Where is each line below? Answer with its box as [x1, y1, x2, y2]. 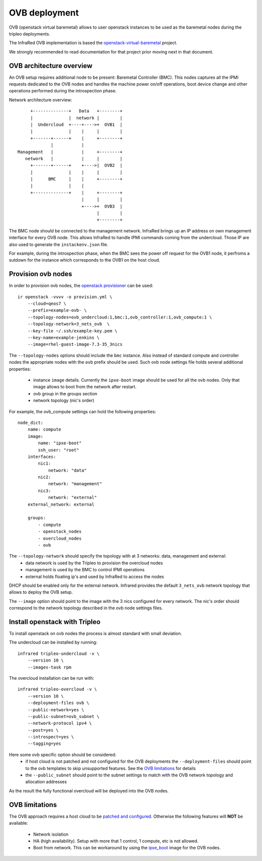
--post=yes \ [27, 727, 59, 733]
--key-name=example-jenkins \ [27, 335, 99, 340]
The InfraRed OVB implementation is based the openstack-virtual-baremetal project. [9, 40, 178, 46]
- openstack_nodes [38, 529, 82, 534]
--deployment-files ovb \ [27, 700, 90, 706]
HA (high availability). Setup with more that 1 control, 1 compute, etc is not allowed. [33, 838, 198, 843]
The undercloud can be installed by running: [9, 639, 98, 645]
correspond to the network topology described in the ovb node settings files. [9, 605, 163, 611]
